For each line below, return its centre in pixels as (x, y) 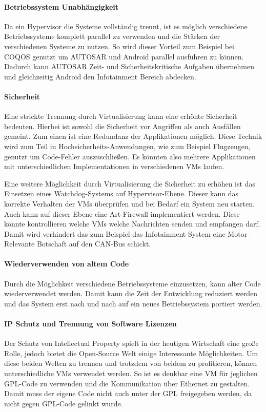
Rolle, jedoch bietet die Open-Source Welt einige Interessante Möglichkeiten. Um (131, 353)
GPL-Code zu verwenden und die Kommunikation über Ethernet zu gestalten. (127, 383)
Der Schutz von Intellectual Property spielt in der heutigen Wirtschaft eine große (131, 343)
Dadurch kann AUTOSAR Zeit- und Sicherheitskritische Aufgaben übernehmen (129, 66)
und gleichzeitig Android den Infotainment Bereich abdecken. (100, 76)
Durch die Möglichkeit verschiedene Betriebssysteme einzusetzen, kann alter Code (132, 283)
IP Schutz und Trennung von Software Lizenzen (90, 324)
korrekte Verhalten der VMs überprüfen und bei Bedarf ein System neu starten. (129, 203)
